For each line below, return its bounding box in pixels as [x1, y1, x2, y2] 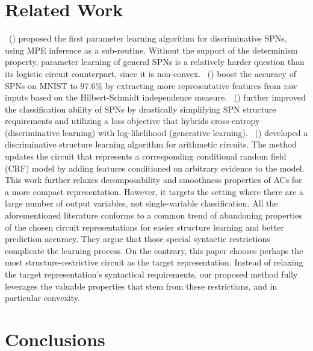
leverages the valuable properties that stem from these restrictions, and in [5, 279, 277, 292]
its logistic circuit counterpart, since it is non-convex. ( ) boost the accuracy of [5, 67, 296, 79]
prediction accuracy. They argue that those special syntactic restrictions [5, 232, 270, 245]
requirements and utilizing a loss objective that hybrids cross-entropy [5, 114, 260, 127]
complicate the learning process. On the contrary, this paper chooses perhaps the [5, 244, 303, 256]
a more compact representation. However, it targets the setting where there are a [5, 185, 303, 197]
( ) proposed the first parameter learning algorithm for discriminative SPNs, [8, 32, 287, 45]
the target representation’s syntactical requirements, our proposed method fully [5, 268, 298, 280]
